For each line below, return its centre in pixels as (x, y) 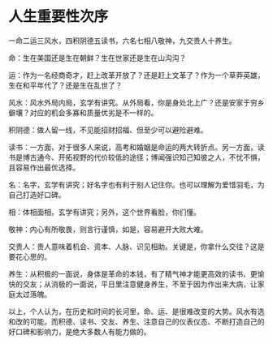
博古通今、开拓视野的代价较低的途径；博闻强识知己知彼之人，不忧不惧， (143, 157)
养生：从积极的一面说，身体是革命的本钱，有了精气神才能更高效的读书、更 (133, 273)
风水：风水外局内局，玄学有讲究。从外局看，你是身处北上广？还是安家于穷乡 (136, 102)
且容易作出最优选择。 (44, 167)
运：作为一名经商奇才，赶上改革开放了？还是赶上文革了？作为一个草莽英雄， (136, 75)
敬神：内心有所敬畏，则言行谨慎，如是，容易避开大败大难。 (108, 229)
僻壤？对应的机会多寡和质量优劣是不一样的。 (83, 112)
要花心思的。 (30, 256)
